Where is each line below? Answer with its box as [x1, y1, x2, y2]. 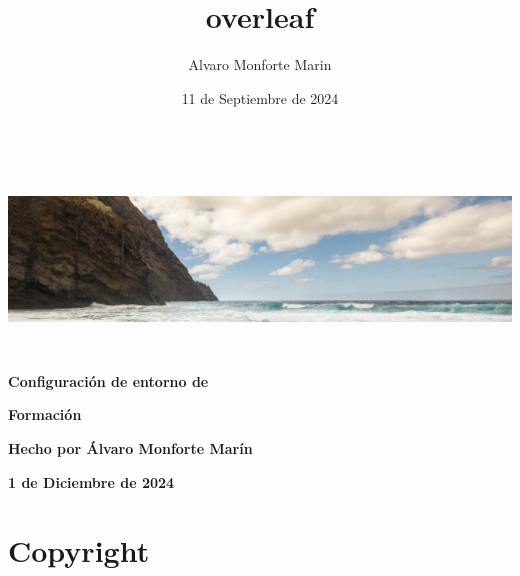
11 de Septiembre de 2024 [181, 87, 339, 108]
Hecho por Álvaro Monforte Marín [8, 438, 253, 459]
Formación [8, 404, 82, 425]
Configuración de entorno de [8, 370, 209, 391]
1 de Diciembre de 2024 [8, 471, 175, 492]
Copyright [8, 530, 150, 571]
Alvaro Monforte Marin [188, 54, 332, 75]
